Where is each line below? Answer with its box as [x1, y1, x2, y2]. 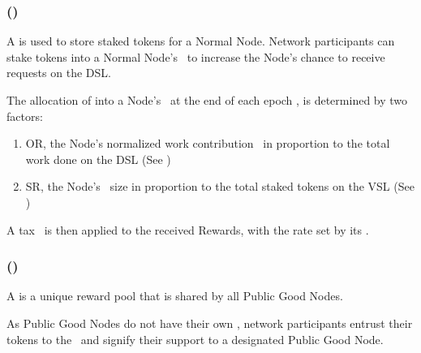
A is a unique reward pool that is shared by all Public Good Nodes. [6, 287, 343, 304]
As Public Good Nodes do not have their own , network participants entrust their [6, 314, 413, 331]
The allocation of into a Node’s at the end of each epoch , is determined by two [6, 92, 408, 108]
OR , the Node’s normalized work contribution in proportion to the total [25, 135, 390, 152]
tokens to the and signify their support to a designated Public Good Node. [6, 330, 384, 347]
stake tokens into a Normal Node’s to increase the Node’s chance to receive [6, 48, 385, 65]
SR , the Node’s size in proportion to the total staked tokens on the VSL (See [25, 178, 415, 195]
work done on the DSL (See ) [25, 150, 171, 167]
